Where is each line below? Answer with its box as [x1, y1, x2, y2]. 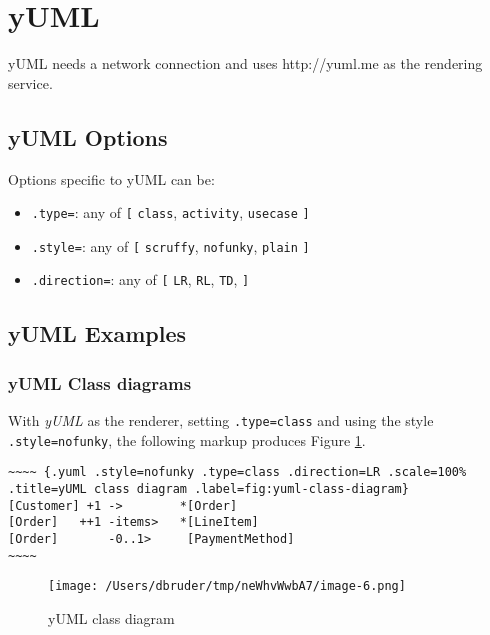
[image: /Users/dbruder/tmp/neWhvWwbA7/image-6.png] [48, 579, 406, 594]
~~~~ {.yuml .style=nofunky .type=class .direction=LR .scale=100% [8, 465, 467, 480]
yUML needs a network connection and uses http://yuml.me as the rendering [8, 53, 483, 74]
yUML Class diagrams [8, 370, 192, 395]
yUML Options [8, 121, 168, 152]
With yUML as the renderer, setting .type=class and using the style [8, 410, 434, 431]
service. [8, 72, 53, 93]
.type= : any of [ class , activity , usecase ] [31, 202, 310, 223]
